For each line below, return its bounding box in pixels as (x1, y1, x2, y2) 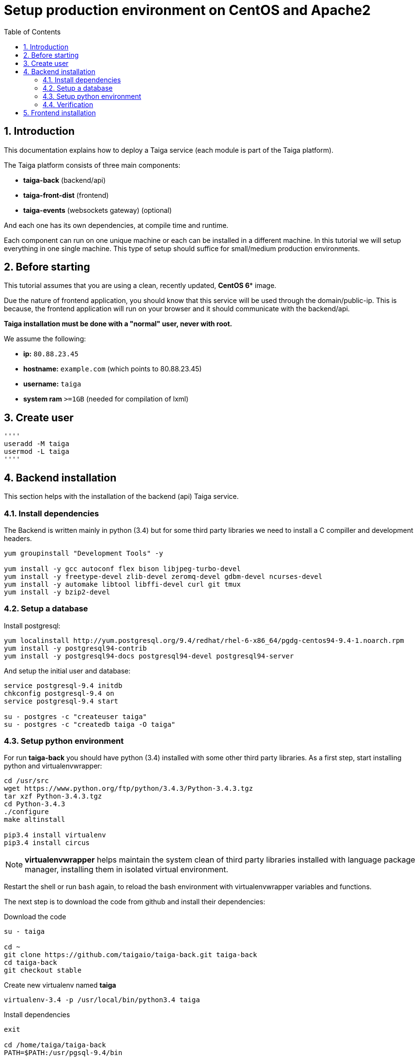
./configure (4, 808, 49, 816)
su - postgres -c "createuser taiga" (4, 712, 147, 721)
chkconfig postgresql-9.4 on (4, 689, 114, 697)
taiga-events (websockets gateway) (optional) (23, 206, 172, 214)
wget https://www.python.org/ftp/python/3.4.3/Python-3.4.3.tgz (4, 785, 253, 793)
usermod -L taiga (4, 448, 69, 456)
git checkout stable (4, 966, 82, 975)
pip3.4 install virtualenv (4, 831, 106, 839)
